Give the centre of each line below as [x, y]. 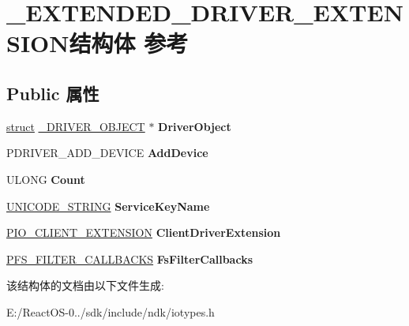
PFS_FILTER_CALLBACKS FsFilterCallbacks [129, 259]
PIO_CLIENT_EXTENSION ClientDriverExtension [144, 232]
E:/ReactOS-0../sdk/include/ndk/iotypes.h [111, 311]
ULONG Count [46, 179]
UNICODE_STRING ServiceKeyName [108, 206]
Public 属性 [53, 93]
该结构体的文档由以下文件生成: [85, 285]
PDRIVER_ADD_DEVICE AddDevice [107, 153]
